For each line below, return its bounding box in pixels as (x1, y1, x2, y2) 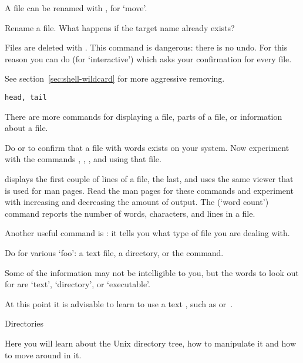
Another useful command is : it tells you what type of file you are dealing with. (5, 227, 290, 239)
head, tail (5, 93, 47, 102)
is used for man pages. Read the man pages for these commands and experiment (5, 184, 294, 196)
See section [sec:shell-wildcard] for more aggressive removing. (5, 72, 225, 85)
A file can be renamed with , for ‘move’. (5, 2, 147, 14)
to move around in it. (5, 348, 82, 361)
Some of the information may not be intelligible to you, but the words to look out (5, 266, 299, 278)
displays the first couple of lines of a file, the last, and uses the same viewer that (5, 173, 294, 184)
